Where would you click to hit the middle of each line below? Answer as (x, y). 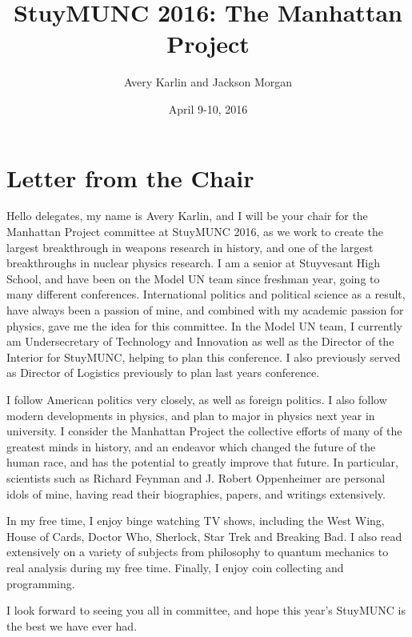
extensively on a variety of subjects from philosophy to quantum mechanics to (198, 552)
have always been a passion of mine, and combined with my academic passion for (205, 310)
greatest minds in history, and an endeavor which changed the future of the (191, 446)
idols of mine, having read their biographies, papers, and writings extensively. (196, 493)
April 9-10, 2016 (208, 108)
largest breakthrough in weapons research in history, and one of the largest (190, 247)
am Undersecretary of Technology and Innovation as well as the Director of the (200, 341)
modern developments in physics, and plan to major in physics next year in (191, 415)
